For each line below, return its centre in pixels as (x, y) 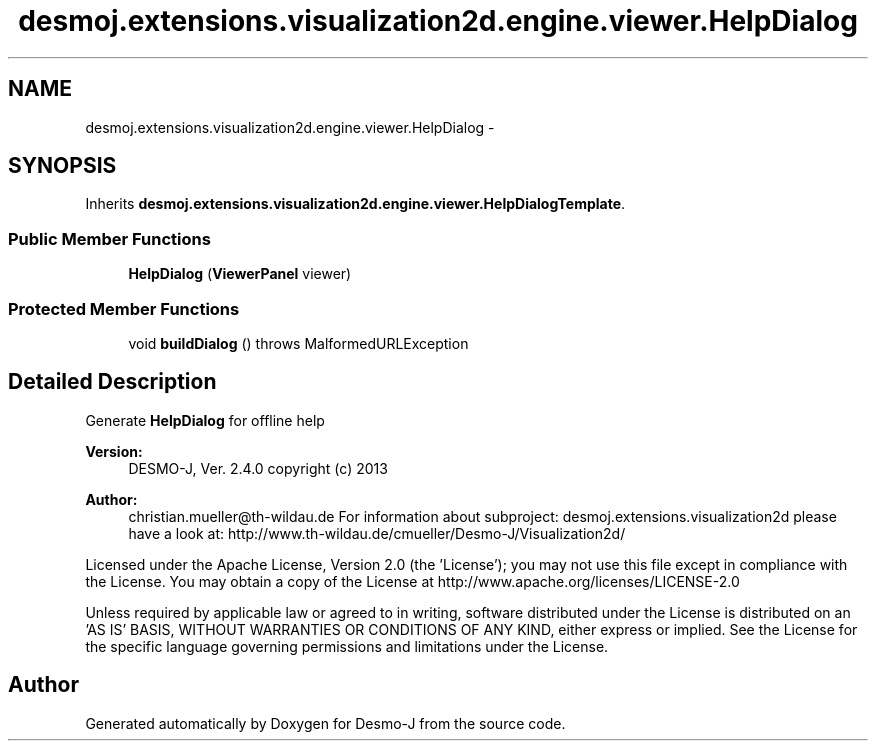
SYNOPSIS (62, 166)
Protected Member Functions (124, 308)
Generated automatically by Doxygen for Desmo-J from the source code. (325, 723)
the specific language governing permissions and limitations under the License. (347, 646)
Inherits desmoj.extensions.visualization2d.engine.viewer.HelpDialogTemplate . (355, 204)
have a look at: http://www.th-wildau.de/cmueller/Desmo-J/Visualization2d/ (377, 533)
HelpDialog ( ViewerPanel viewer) (240, 274)
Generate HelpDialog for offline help (205, 420)
